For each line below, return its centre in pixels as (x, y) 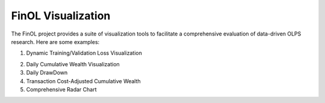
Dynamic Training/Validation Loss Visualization (84, 53)
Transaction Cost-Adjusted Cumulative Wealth (83, 81)
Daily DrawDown (47, 73)
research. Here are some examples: (55, 42)
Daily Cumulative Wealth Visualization (73, 64)
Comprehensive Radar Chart (61, 89)
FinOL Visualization (61, 16)
